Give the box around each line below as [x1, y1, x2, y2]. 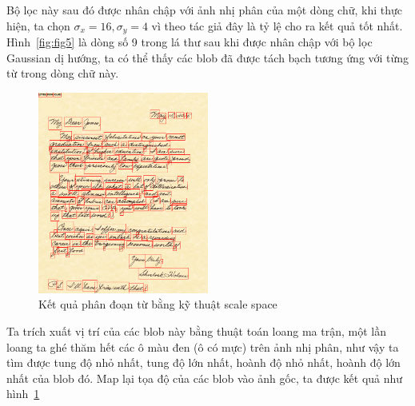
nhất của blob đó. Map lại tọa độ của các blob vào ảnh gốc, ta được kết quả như [6, 369, 403, 386]
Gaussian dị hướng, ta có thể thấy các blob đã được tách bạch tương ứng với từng [6, 49, 409, 66]
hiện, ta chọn [6, 17, 70, 34]
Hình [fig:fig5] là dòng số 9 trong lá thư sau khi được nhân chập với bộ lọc [6, 34, 373, 50]
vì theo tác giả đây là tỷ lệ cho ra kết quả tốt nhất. [151, 17, 403, 34]
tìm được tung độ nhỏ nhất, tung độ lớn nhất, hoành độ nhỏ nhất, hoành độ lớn [6, 354, 401, 371]
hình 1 [6, 385, 40, 402]
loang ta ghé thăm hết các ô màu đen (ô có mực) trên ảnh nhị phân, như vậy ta [6, 338, 399, 355]
